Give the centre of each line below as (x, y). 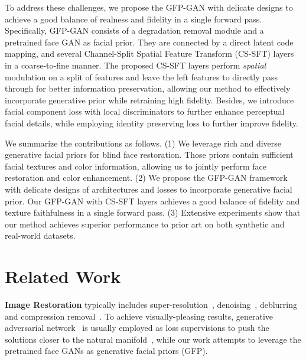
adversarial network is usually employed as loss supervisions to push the (137, 328)
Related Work (63, 276)
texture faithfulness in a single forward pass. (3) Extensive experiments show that (153, 212)
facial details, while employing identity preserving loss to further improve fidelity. (152, 123)
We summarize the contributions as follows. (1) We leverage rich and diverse (143, 143)
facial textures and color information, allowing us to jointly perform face (136, 166)
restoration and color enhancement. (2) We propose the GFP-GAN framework (146, 178)
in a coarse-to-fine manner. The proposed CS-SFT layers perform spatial (136, 65)
